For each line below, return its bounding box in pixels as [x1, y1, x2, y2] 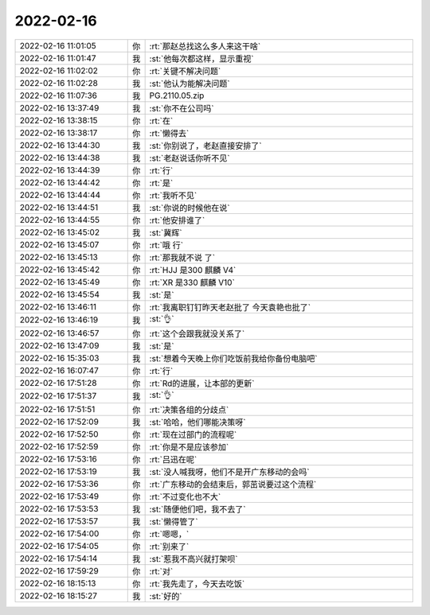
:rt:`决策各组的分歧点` [149, 404, 229, 415]
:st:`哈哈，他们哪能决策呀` [149, 416, 246, 427]
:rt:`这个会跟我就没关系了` [149, 328, 245, 339]
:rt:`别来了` [149, 541, 190, 552]
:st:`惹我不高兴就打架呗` [149, 553, 238, 564]
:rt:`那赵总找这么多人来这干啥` [149, 41, 261, 52]
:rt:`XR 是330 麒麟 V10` [149, 277, 235, 288]
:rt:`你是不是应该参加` [149, 442, 229, 453]
